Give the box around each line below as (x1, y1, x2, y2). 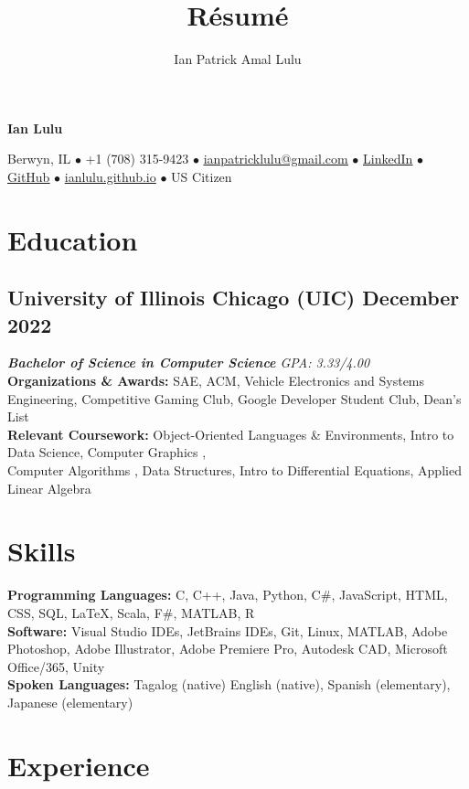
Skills (7, 532, 76, 570)
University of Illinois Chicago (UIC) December (7, 283, 460, 312)
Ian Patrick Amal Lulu (174, 49, 302, 69)
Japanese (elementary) (7, 692, 133, 711)
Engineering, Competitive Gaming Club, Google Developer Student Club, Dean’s (7, 389, 462, 408)
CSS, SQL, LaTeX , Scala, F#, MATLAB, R (7, 602, 255, 622)
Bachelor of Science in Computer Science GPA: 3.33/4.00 (7, 353, 370, 372)
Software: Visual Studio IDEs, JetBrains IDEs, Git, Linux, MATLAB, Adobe (7, 621, 448, 640)
